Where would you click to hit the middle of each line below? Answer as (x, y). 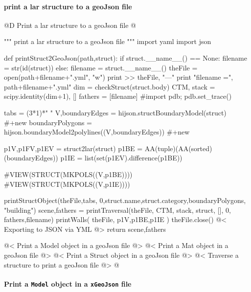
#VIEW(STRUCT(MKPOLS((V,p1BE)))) (68, 174)
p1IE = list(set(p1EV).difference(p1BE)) (121, 158)
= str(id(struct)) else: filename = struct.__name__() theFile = (101, 67)
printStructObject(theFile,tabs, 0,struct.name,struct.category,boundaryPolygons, (125, 200)
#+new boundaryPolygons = (48, 122)
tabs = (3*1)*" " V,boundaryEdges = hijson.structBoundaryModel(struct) (115, 112)
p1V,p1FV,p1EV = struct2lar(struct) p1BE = (73, 148)
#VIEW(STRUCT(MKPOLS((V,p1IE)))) (67, 184)
